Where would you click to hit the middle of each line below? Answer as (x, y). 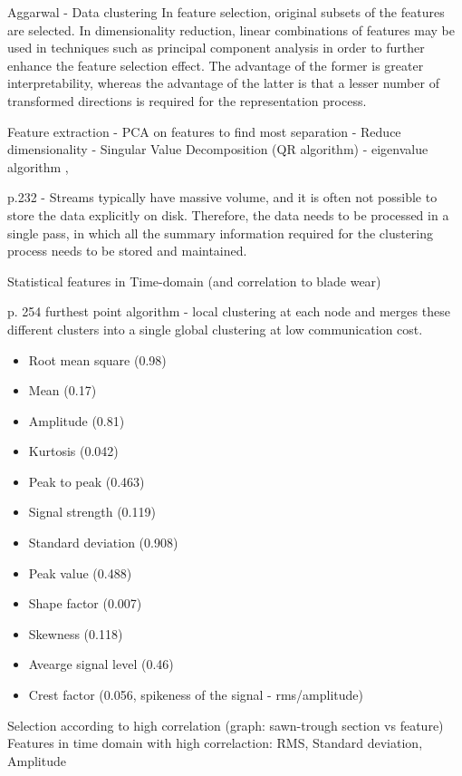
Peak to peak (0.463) (87, 481)
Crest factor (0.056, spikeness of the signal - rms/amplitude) (196, 695)
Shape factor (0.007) (85, 603)
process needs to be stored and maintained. (127, 251)
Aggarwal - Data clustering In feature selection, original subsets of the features (226, 12)
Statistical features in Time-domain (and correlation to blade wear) (194, 281)
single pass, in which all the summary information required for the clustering (221, 233)
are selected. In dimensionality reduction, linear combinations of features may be (231, 29)
